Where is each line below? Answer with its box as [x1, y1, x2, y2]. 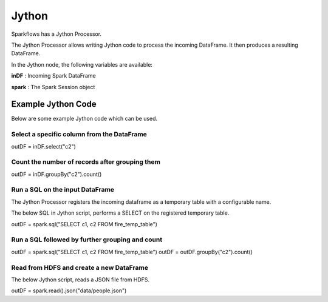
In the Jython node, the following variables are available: [11, 61, 153, 68]
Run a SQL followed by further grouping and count [11, 235, 163, 244]
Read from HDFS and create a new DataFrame [11, 263, 149, 272]
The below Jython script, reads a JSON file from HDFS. [11, 276, 150, 283]
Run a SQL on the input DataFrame [11, 186, 115, 194]
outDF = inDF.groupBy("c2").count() [11, 170, 102, 178]
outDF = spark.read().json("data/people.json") [11, 287, 127, 294]
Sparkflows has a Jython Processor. [11, 30, 102, 38]
